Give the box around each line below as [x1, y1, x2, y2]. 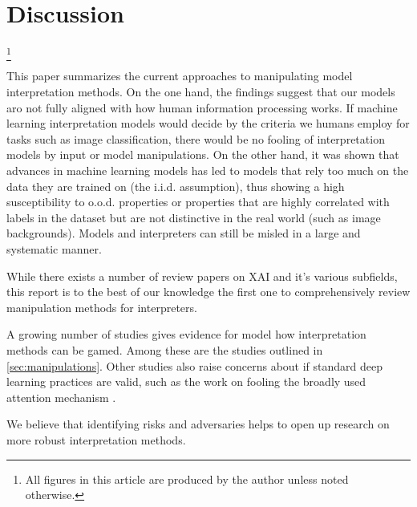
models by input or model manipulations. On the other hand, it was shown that [6, 146, 399, 163]
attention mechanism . [6, 388, 116, 405]
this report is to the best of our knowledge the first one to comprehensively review [6, 283, 411, 300]
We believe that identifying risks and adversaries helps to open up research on [6, 416, 390, 432]
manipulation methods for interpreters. [6, 298, 197, 315]
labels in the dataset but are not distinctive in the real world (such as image [6, 209, 381, 225]
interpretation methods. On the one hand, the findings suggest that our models [6, 83, 395, 100]
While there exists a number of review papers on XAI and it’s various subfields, [6, 267, 398, 284]
